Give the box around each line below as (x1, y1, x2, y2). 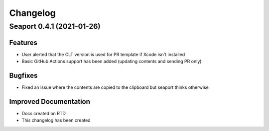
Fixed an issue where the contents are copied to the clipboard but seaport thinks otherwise (21, 84, 209, 90)
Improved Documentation (9, 97, 91, 106)
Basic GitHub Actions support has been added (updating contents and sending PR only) (21, 59, 202, 65)
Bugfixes (9, 71, 38, 79)
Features (9, 38, 37, 47)
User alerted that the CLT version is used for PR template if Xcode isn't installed (21, 51, 185, 57)
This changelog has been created (21, 117, 91, 124)
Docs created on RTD (21, 110, 66, 116)
